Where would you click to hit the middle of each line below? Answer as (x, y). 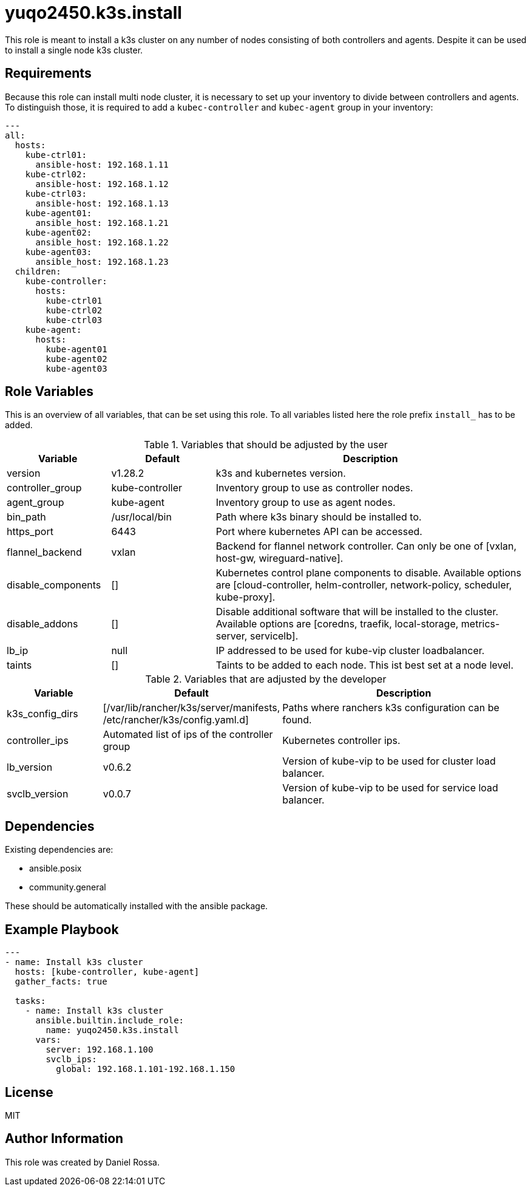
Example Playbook (62, 929)
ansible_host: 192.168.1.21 (102, 223)
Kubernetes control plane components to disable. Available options (368, 573)
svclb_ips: (71, 1060)
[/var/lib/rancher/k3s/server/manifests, (191, 708)
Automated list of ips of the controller (188, 735)
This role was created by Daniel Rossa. (83, 1162)
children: (38, 271)
